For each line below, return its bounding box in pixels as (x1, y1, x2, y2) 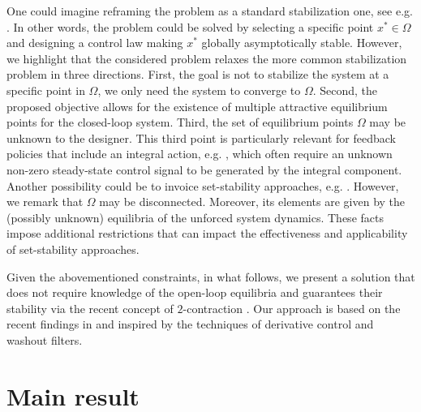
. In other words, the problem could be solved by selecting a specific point (6, 18, 374, 35)
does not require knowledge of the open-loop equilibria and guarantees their (6, 284, 383, 301)
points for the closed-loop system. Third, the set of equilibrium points (6, 114, 354, 131)
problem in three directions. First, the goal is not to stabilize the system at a (6, 66, 389, 83)
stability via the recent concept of (6, 299, 174, 316)
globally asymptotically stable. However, (201, 34, 402, 51)
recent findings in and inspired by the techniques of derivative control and (6, 315, 374, 333)
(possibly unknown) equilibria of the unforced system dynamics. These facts (6, 208, 384, 225)
